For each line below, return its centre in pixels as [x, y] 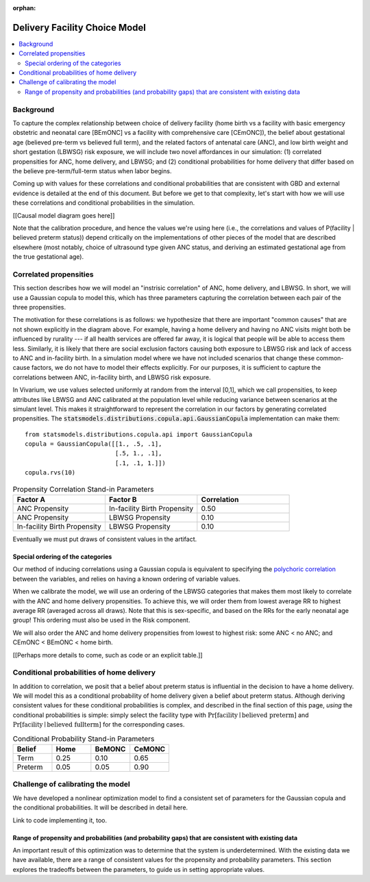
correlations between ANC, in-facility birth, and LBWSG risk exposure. [112, 377]
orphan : [24, 8]
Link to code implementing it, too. [60, 820]
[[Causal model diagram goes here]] [64, 215]
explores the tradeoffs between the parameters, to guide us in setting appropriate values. [139, 869]
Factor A [31, 500]
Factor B [123, 500]
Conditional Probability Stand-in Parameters [84, 738]
